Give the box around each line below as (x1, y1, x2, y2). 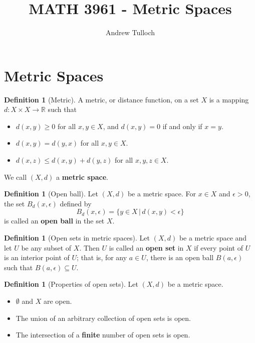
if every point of (194, 242, 243, 253)
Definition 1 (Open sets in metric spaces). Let (4, 233, 150, 243)
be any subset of (21, 242, 72, 253)
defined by (60, 198, 92, 208)
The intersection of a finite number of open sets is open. (16, 329, 190, 340)
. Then (79, 242, 100, 253)
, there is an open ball (146, 252, 214, 263)
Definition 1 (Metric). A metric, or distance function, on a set (4, 94, 199, 104)
